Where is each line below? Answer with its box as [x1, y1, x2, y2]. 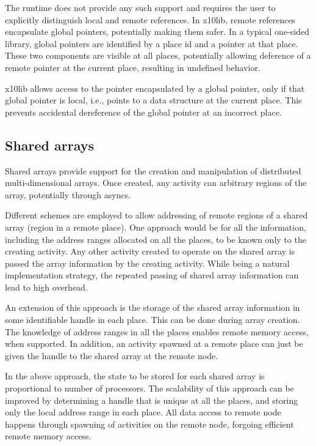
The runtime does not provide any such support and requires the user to [5, 1, 276, 13]
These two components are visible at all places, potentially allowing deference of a [5, 49, 311, 62]
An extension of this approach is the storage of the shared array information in [5, 301, 300, 314]
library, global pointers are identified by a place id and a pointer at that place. [5, 37, 298, 50]
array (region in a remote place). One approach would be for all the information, [5, 220, 306, 233]
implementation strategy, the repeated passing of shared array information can [5, 269, 299, 281]
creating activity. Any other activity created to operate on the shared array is [5, 245, 295, 258]
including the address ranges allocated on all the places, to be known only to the [5, 232, 306, 245]
